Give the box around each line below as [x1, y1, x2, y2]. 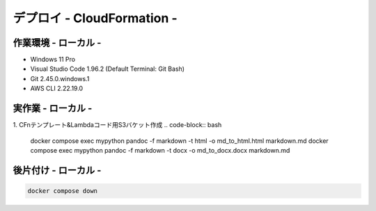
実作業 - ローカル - [13, 103, 93, 115]
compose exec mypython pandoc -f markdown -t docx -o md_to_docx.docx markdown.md [30, 146, 290, 154]
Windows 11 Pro [30, 56, 76, 64]
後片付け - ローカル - [13, 164, 102, 176]
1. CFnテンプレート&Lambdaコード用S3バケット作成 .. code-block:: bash [13, 121, 222, 129]
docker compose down [27, 187, 97, 194]
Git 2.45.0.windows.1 [30, 74, 90, 83]
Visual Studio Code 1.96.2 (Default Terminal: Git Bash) [30, 65, 185, 73]
